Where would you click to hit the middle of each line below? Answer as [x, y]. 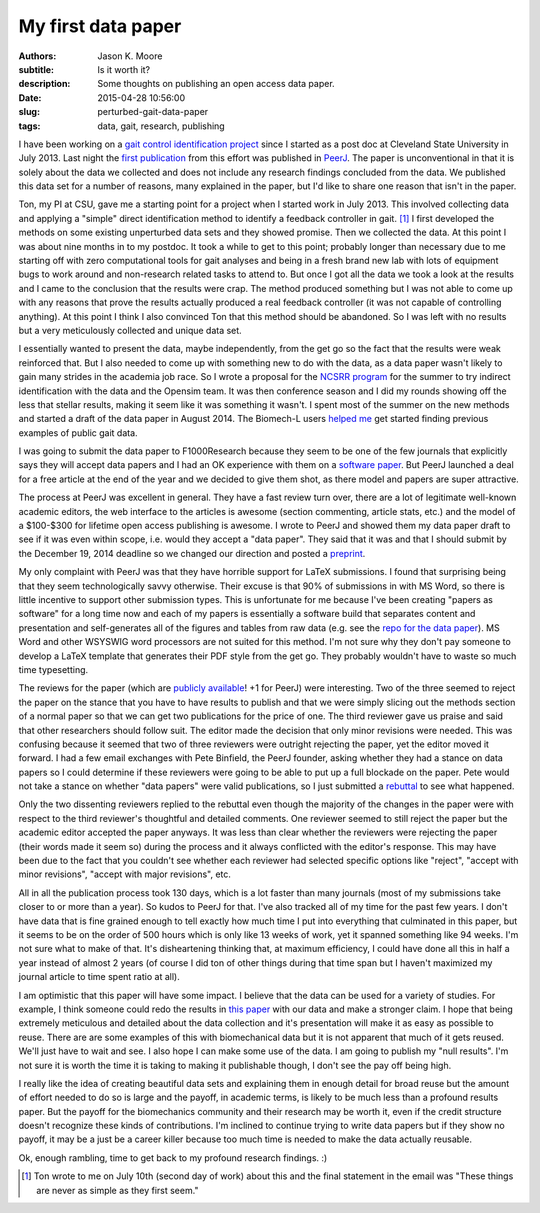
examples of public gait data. [78, 432]
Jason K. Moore [130, 56]
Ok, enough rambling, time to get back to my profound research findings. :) [173, 1157]
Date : [30, 97]
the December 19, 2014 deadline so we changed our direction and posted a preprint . [192, 553]
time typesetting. [53, 669]
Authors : [37, 56]
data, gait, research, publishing [161, 126]
